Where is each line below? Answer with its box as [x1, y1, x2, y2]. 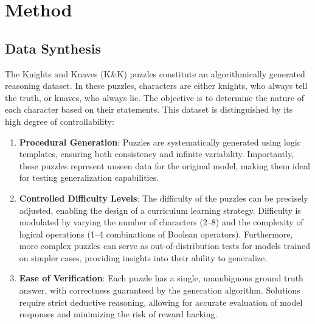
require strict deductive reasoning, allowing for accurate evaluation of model [19, 295, 303, 308]
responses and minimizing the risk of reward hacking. [19, 308, 218, 320]
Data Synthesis [5, 38, 101, 57]
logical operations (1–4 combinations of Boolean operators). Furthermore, [19, 227, 293, 240]
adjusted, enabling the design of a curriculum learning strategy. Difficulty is [19, 203, 301, 216]
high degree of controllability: [5, 114, 114, 127]
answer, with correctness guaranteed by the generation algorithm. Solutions [19, 284, 300, 297]
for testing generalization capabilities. [19, 171, 159, 184]
